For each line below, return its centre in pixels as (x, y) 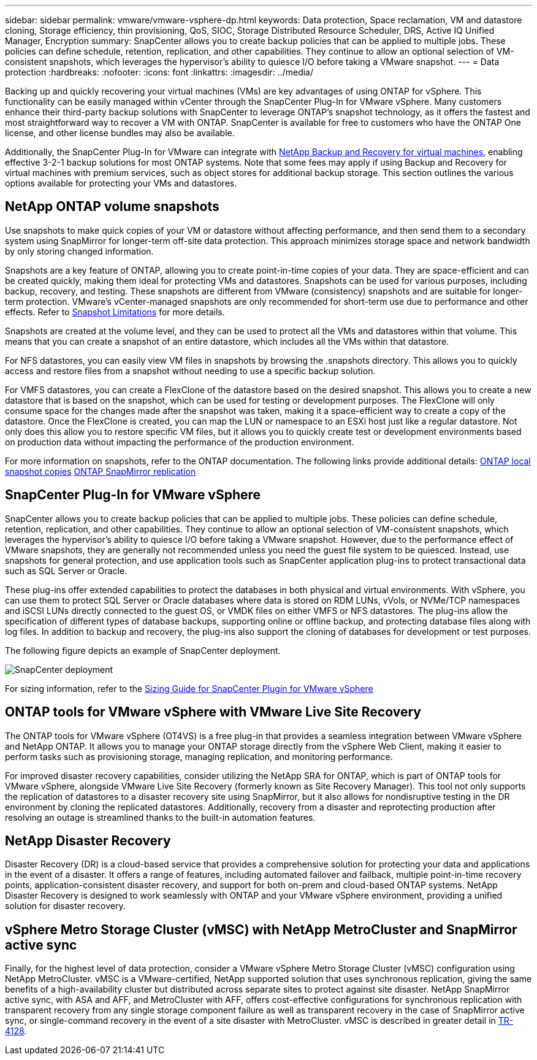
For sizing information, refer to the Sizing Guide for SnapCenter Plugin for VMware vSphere (189, 688)
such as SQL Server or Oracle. (66, 570)
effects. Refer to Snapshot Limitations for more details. (115, 312)
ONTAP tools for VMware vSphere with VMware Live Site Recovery (213, 712)
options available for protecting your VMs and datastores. (121, 183)
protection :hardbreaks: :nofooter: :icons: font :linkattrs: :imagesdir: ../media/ (159, 72)
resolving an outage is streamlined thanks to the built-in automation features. (160, 817)
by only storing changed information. (79, 251)
